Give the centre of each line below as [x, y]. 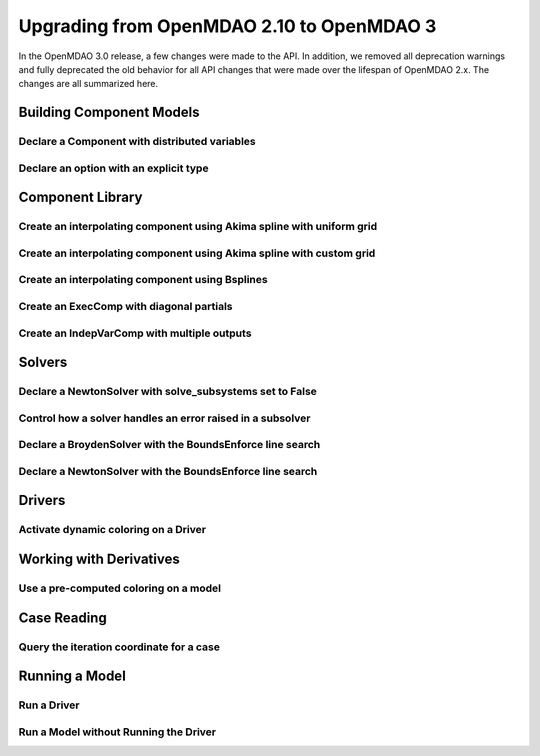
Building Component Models [109, 112]
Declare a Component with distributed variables [137, 142]
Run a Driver [49, 705]
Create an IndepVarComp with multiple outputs [135, 333]
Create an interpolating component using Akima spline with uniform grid [198, 227]
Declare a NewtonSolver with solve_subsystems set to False [167, 392]
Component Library [80, 197]
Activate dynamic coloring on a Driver [112, 530]
